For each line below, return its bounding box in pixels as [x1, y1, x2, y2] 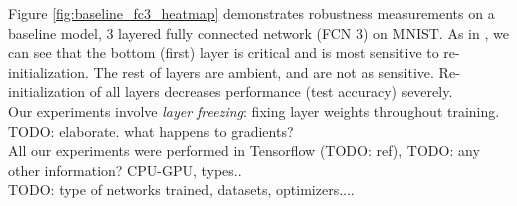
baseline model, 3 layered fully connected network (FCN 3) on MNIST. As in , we [8, 22, 509, 43]
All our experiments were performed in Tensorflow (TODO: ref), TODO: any [8, 140, 480, 161]
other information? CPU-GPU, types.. [8, 159, 242, 180]
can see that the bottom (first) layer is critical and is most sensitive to [8, 42, 439, 63]
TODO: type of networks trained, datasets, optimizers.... [8, 179, 355, 200]
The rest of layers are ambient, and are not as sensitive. [93, 61, 434, 82]
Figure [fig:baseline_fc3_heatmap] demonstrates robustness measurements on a [8, 3, 495, 23]
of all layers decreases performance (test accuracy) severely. [89, 81, 453, 102]
